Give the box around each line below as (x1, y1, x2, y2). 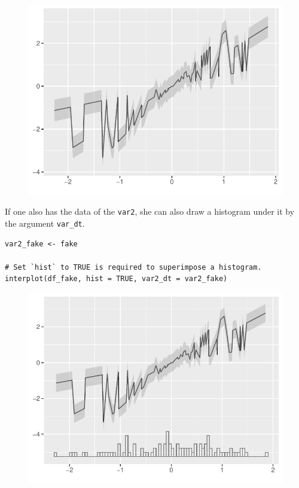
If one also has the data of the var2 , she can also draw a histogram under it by (5, 205, 295, 218)
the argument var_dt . (5, 216, 85, 229)
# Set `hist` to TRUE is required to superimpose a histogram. (5, 263, 262, 272)
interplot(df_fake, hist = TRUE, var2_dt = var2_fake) (5, 274, 228, 283)
